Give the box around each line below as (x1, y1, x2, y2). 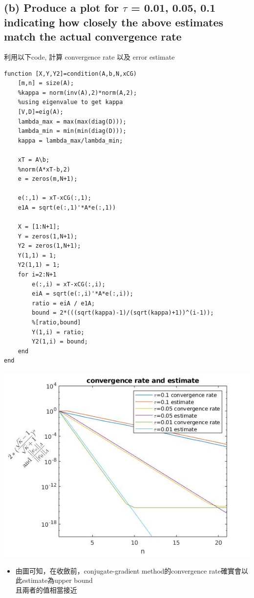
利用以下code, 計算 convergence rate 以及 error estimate (4, 51, 175, 62)
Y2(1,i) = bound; (32, 338, 88, 345)
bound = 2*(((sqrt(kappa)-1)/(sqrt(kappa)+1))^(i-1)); (32, 309, 214, 317)
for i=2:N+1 (18, 271, 57, 278)
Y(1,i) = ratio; (32, 328, 85, 336)
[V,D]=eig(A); (18, 108, 63, 115)
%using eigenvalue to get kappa (18, 99, 123, 106)
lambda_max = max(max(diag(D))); (18, 118, 127, 125)
